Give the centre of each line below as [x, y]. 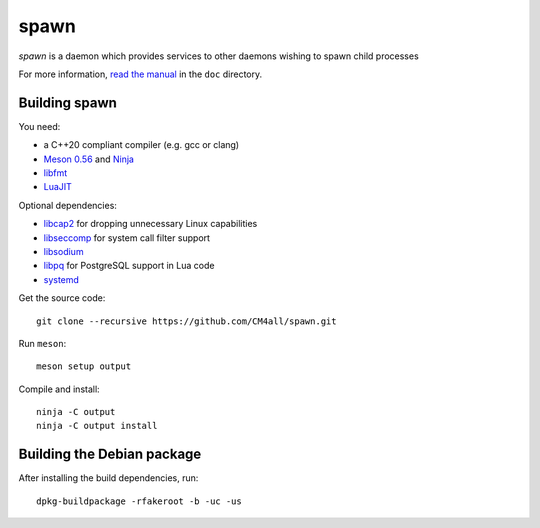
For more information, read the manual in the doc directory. [140, 74]
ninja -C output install [97, 426]
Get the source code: [62, 298]
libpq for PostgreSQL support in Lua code [129, 266]
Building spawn [67, 102]
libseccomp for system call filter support [126, 237]
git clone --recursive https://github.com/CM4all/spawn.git [186, 321]
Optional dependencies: [67, 205]
